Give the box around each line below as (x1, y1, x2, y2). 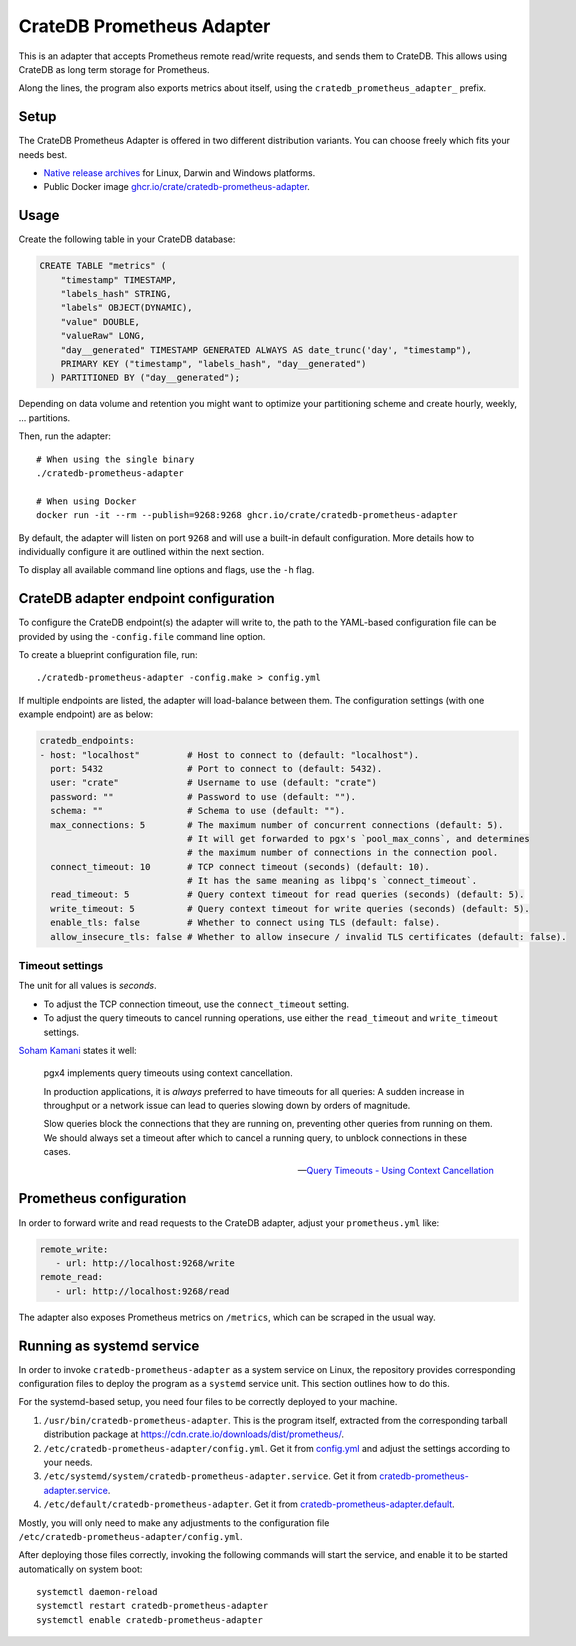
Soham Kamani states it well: (18, 1044, 137, 1056)
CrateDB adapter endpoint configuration (18, 590, 275, 607)
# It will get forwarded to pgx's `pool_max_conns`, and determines (186, 833, 530, 844)
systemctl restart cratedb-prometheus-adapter (36, 1600, 269, 1612)
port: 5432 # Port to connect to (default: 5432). (50, 763, 383, 774)
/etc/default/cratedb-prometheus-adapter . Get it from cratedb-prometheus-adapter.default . (43, 1498, 455, 1510)
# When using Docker (36, 495, 137, 507)
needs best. (18, 148, 68, 160)
